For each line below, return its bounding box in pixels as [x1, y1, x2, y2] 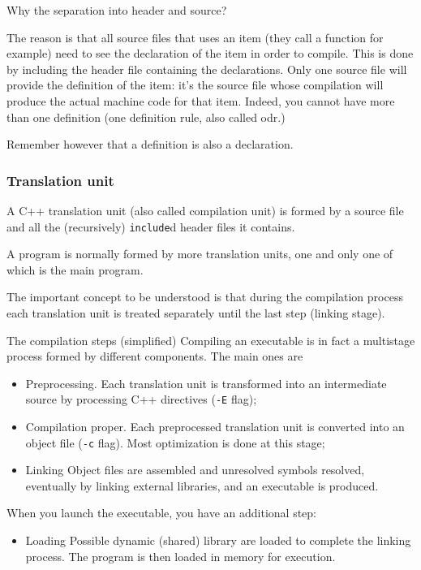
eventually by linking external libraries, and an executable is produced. [25, 477, 379, 494]
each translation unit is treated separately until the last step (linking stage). [6, 304, 385, 321]
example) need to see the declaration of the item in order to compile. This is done [6, 45, 414, 62]
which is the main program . [6, 261, 144, 278]
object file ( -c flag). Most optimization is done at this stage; [25, 434, 325, 451]
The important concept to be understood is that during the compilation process [6, 288, 403, 305]
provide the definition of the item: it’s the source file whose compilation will [6, 76, 384, 93]
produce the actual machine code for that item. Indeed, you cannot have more [6, 92, 395, 109]
